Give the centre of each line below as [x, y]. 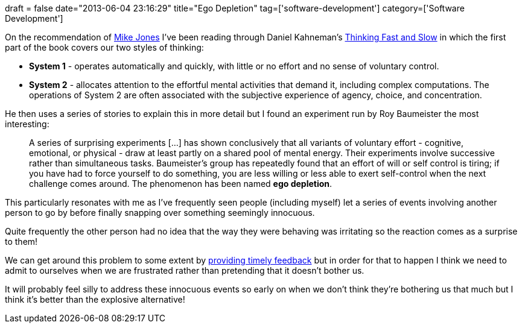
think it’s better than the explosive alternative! [95, 299]
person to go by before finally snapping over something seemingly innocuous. [160, 213]
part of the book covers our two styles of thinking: [104, 47]
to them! [21, 241]
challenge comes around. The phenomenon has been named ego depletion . [181, 184]
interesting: [27, 124]
